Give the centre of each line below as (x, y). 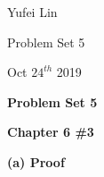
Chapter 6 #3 (51, 132)
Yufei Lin (32, 12)
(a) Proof (36, 161)
